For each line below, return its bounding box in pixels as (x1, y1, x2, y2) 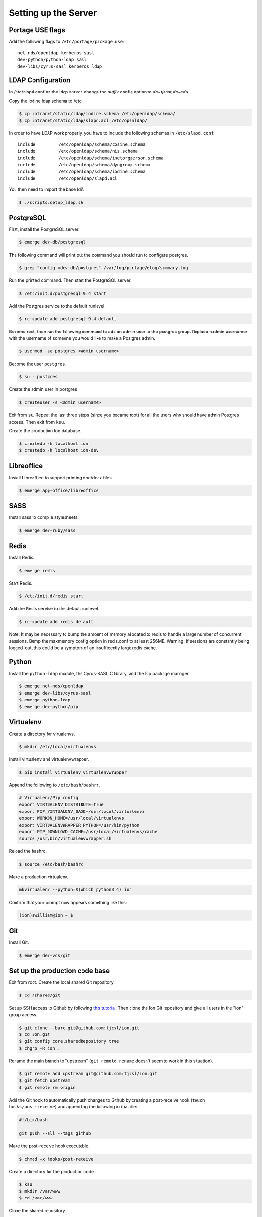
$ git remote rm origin (19, 1085, 76, 1090)
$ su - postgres (19, 374, 58, 380)
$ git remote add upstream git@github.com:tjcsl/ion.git (19, 1071, 158, 1076)
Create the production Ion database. (9, 428, 82, 434)
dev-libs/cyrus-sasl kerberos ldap (17, 64, 102, 69)
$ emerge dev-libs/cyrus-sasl (19, 690, 91, 696)
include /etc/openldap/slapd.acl (17, 176, 117, 181)
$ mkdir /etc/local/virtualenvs (19, 744, 97, 750)
